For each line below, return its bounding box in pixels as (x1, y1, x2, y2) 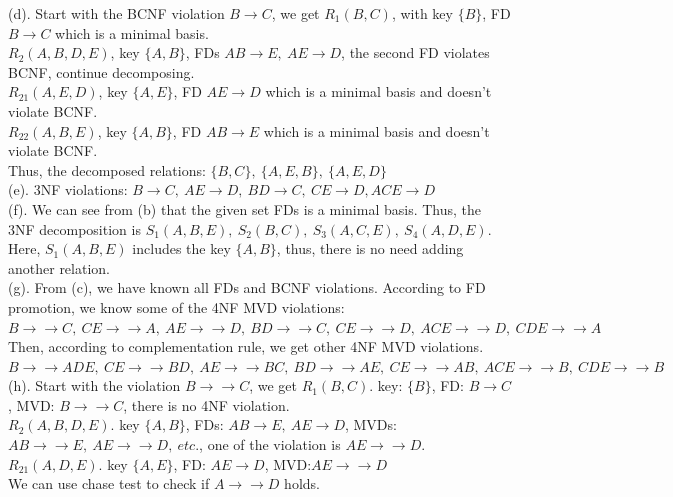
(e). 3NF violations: (8, 179, 128, 200)
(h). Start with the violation (8, 375, 181, 396)
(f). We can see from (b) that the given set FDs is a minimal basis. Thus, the (8, 198, 482, 219)
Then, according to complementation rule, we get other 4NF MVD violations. (8, 336, 484, 357)
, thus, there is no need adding (276, 238, 464, 259)
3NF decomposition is (8, 218, 141, 239)
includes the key (132, 238, 231, 259)
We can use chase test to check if (8, 473, 210, 494)
